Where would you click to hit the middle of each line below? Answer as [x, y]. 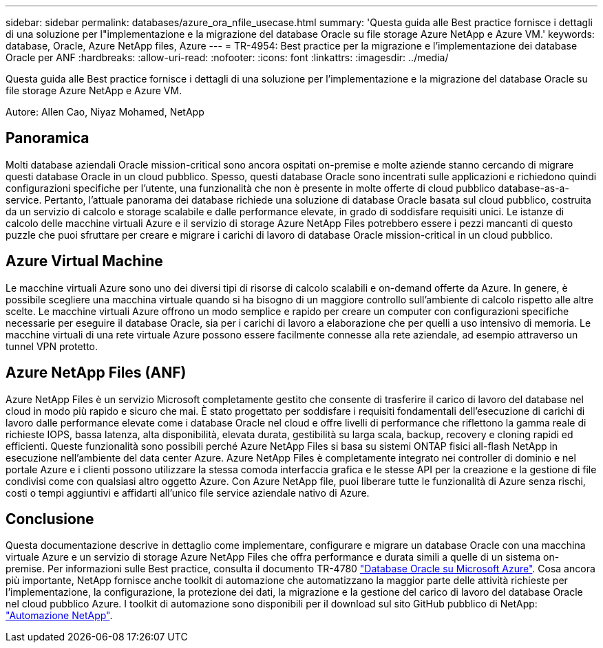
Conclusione [50, 519]
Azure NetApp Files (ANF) [96, 373]
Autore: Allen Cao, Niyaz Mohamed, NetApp [105, 112]
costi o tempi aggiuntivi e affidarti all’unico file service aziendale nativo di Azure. [188, 493]
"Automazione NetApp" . [59, 616]
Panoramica [47, 138]
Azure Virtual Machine [84, 261]
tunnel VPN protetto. [52, 346]
